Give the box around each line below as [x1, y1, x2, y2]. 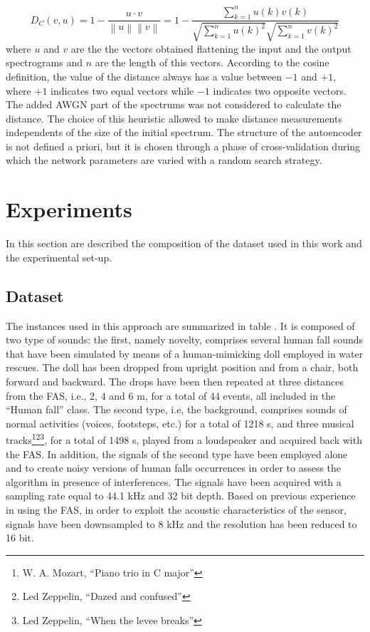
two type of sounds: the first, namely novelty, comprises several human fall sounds [6, 332, 363, 347]
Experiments [6, 195, 132, 224]
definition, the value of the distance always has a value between [6, 68, 282, 83]
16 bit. [6, 530, 34, 545]
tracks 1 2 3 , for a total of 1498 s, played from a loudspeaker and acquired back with [6, 430, 362, 447]
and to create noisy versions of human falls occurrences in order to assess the [6, 460, 342, 475]
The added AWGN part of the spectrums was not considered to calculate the [6, 97, 342, 112]
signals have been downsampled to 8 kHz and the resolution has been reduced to [6, 516, 357, 531]
